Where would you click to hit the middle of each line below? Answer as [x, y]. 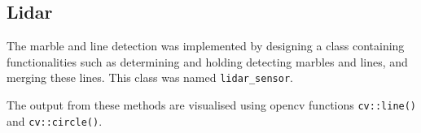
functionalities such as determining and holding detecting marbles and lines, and [207, 61]
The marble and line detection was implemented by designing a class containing [206, 46]
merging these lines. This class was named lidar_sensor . [150, 77]
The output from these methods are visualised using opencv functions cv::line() [212, 105]
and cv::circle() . [55, 120]
